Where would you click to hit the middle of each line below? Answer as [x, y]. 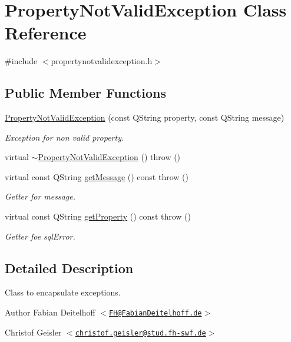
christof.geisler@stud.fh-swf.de [140, 333]
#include [21, 61]
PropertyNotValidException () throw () [109, 157]
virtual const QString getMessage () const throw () [97, 176]
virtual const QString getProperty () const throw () [98, 216]
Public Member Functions [85, 93]
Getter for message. [40, 196]
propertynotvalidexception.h [102, 61]
